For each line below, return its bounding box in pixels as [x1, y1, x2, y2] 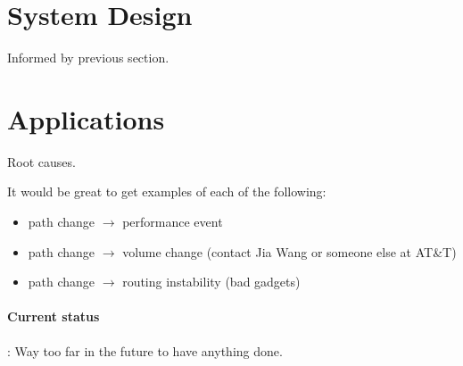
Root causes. [7, 152, 76, 171]
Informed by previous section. [7, 48, 169, 67]
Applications [7, 100, 165, 137]
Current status [7, 307, 100, 326]
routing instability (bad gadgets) [122, 272, 301, 291]
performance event [122, 212, 223, 231]
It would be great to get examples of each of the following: [7, 182, 327, 201]
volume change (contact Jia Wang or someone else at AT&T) [122, 242, 457, 261]
